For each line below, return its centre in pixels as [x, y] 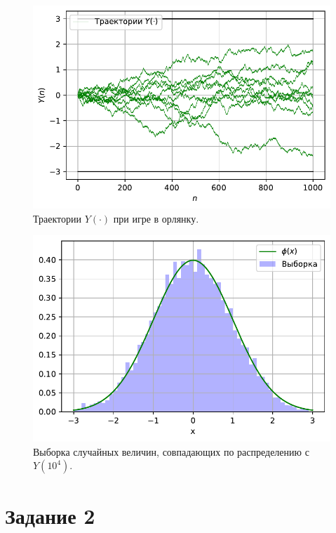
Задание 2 [50, 515]
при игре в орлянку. [156, 218]
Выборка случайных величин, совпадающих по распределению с [171, 451]
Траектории [57, 218]
